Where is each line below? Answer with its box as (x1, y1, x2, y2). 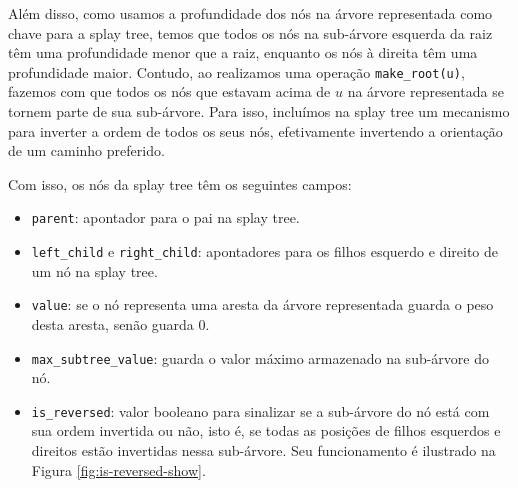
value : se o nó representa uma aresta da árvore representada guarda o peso (31, 294, 494, 315)
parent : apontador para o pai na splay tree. (31, 207, 300, 228)
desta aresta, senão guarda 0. (31, 313, 210, 334)
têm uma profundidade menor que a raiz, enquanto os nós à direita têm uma (8, 42, 478, 63)
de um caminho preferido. (8, 140, 165, 161)
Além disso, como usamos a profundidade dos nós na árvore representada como (8, 3, 493, 23)
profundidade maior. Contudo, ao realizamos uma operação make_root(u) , (8, 61, 465, 82)
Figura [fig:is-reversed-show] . (31, 459, 206, 480)
